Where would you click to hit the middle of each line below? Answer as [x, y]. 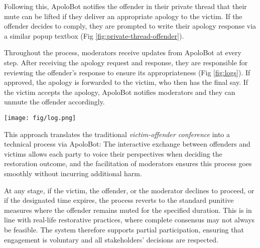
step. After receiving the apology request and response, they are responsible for [126, 62]
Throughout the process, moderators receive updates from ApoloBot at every [123, 52]
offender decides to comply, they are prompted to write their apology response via [130, 26]
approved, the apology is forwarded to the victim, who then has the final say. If [126, 82]
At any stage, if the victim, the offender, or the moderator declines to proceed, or [129, 190]
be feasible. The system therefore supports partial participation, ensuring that [124, 229]
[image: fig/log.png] [40, 118]
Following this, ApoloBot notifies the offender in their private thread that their [125, 6]
